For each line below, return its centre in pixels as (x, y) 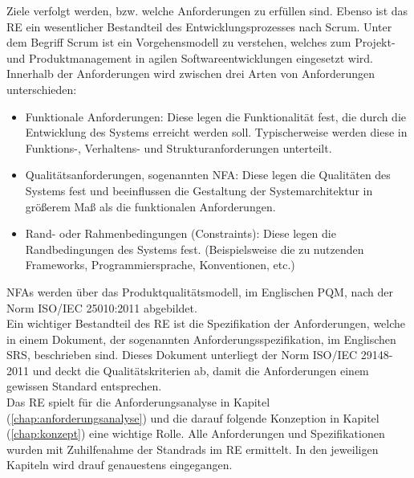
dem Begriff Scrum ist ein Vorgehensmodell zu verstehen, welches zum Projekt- (201, 42)
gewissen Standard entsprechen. (84, 386)
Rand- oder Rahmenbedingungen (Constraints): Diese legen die (181, 233)
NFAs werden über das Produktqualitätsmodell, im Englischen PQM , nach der (200, 291)
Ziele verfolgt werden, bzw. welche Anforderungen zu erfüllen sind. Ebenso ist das (207, 10)
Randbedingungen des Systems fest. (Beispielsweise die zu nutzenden (195, 249)
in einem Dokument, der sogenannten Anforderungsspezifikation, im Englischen (201, 339)
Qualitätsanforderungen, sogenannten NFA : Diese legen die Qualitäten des (208, 175)
